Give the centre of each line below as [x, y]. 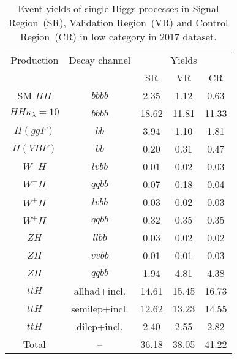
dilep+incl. [100, 326]
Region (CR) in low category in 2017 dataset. [118, 36]
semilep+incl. [100, 308]
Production [35, 60]
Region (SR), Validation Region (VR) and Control [118, 22]
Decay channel [100, 60]
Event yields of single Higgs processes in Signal [118, 8]
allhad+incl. [100, 291]
